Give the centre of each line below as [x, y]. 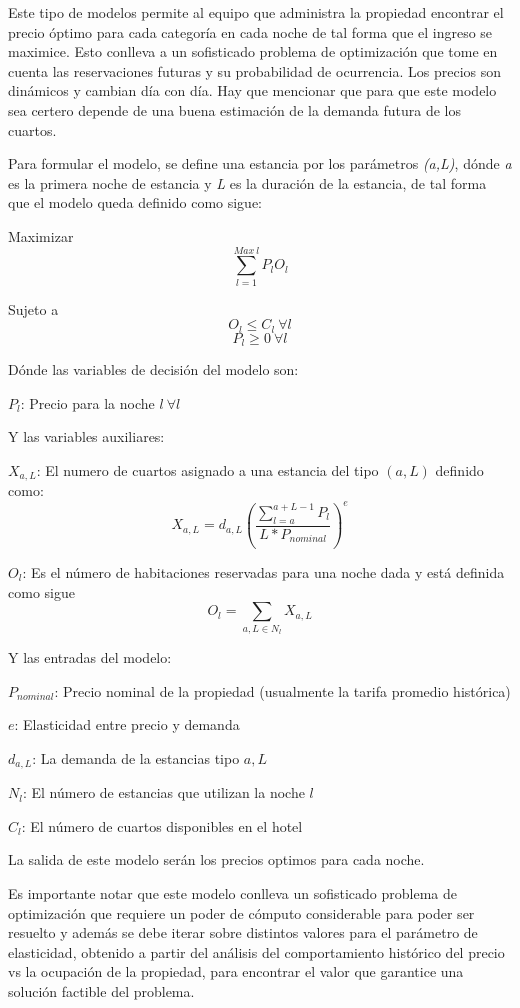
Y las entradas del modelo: [90, 656]
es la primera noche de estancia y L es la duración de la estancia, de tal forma [247, 182]
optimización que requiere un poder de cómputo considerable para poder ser [241, 912]
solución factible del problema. [101, 990]
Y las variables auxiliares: [86, 436]
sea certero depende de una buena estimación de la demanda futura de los [234, 109]
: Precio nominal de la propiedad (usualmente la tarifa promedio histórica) [282, 690]
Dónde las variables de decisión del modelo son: [153, 369]
